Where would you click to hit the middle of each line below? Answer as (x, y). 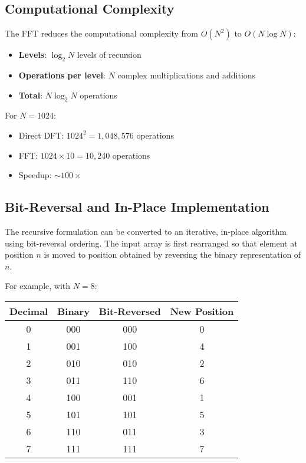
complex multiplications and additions (187, 75)
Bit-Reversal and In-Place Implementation (137, 207)
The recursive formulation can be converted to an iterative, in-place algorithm (146, 231)
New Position (202, 311)
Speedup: (35, 175)
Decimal (29, 311)
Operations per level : (62, 75)
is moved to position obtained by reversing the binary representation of (172, 255)
